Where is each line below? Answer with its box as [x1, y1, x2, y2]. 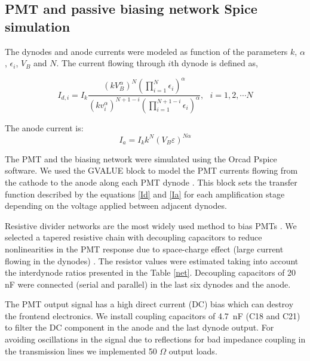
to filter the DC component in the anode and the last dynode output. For [5, 321, 274, 334]
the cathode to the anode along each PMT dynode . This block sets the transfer [5, 175, 297, 188]
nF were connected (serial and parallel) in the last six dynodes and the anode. [5, 277, 291, 290]
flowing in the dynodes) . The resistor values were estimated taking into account [5, 254, 299, 267]
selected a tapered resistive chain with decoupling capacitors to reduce [5, 231, 262, 243]
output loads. [168, 344, 217, 357]
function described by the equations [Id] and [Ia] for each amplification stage [5, 187, 285, 200]
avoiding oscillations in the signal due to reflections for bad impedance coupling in [5, 333, 306, 345]
